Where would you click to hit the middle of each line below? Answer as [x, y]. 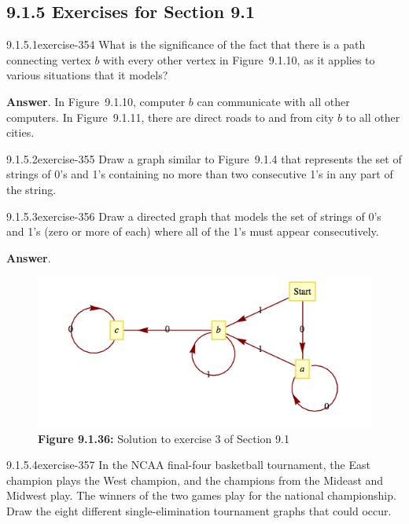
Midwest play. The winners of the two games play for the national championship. [201, 495]
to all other [373, 117]
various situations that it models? [87, 75]
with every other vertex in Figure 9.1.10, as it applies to [239, 59]
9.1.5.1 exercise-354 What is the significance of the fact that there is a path [186, 44]
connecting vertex [49, 59]
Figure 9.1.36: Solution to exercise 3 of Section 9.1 [164, 438]
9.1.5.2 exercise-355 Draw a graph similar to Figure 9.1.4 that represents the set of [204, 158]
